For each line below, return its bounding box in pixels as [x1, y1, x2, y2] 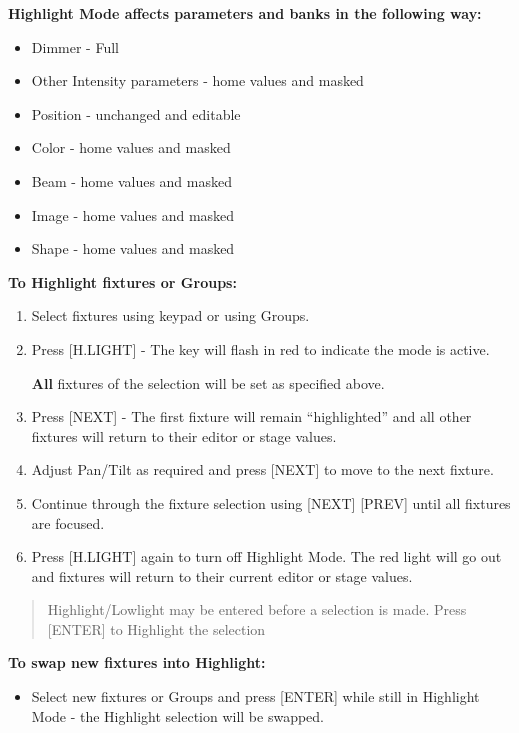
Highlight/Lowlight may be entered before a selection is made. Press [47, 599, 467, 620]
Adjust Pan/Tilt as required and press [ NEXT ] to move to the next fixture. [31, 459, 494, 480]
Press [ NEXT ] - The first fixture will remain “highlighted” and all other [31, 406, 472, 427]
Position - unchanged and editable [31, 103, 241, 124]
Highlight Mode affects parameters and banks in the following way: [8, 3, 482, 23]
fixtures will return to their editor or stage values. [31, 425, 337, 446]
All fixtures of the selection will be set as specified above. [31, 372, 385, 393]
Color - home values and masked [31, 137, 231, 158]
